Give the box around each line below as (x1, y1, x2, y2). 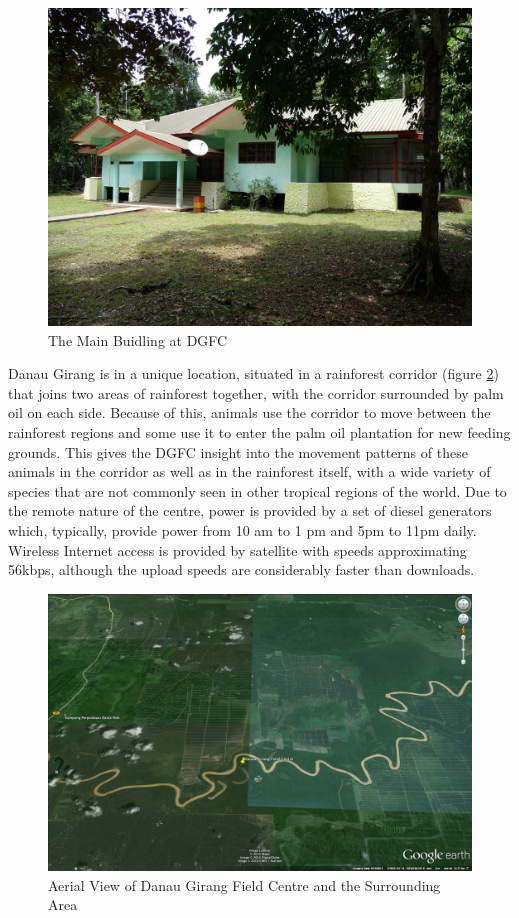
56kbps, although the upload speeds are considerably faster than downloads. (8, 559, 475, 580)
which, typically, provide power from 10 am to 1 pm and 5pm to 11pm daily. (8, 519, 477, 540)
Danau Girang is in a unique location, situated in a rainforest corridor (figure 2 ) (8, 363, 499, 384)
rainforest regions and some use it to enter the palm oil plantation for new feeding (8, 421, 511, 442)
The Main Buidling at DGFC (48, 329, 228, 350)
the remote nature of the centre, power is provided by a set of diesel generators (8, 500, 492, 521)
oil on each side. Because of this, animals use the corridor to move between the (8, 402, 491, 423)
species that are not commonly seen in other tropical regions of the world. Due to (8, 480, 507, 501)
